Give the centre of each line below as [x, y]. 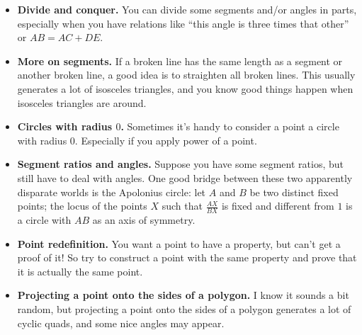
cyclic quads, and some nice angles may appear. [121, 323]
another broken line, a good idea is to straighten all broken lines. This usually [186, 75]
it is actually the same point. [80, 271]
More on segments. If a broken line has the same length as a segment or [180, 61]
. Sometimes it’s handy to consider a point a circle [230, 126]
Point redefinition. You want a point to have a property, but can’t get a [179, 243]
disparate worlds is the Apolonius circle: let [112, 192]
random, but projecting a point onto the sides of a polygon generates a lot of [184, 308]
